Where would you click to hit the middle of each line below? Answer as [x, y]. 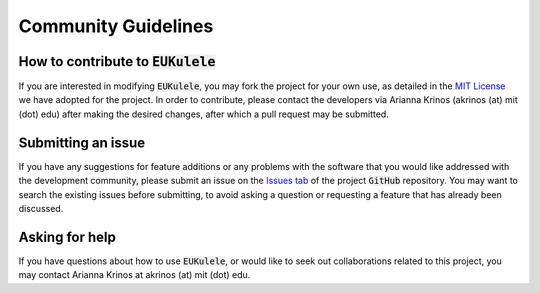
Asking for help [67, 236]
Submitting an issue [82, 142]
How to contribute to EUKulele [117, 61]
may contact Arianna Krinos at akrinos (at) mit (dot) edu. [134, 275]
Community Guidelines [116, 26]
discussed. [41, 208]
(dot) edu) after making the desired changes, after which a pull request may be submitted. [203, 114]
